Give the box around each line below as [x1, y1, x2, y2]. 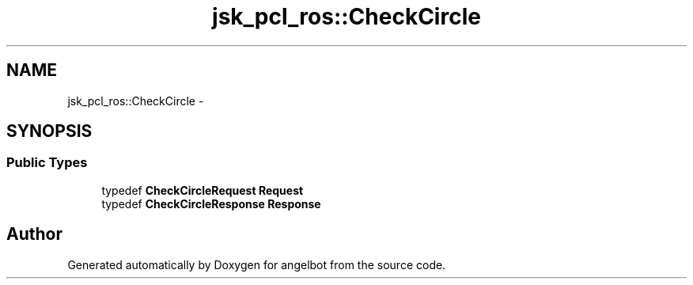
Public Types [6, 154, 88, 171]
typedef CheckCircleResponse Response [101, 196, 321, 211]
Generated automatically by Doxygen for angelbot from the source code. [67, 257, 446, 272]
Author [6, 224, 62, 245]
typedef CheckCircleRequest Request [101, 183, 304, 197]
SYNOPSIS [6, 121, 93, 142]
